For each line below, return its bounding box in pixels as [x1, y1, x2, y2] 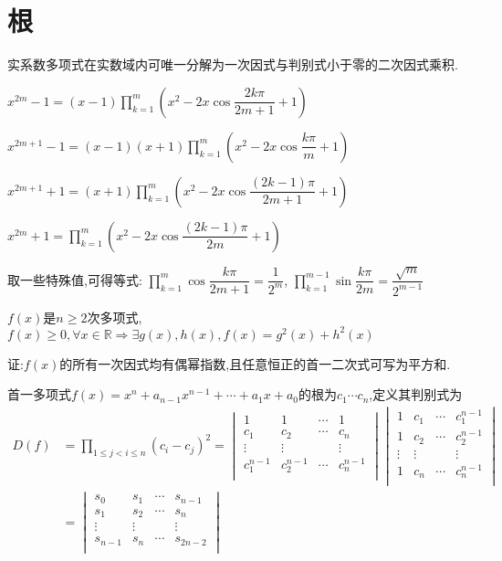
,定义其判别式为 [369, 385, 463, 404]
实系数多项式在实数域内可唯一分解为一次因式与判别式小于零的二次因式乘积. [7, 55, 458, 74]
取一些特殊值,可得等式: [7, 270, 142, 289]
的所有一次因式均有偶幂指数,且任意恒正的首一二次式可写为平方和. [59, 354, 451, 373]
